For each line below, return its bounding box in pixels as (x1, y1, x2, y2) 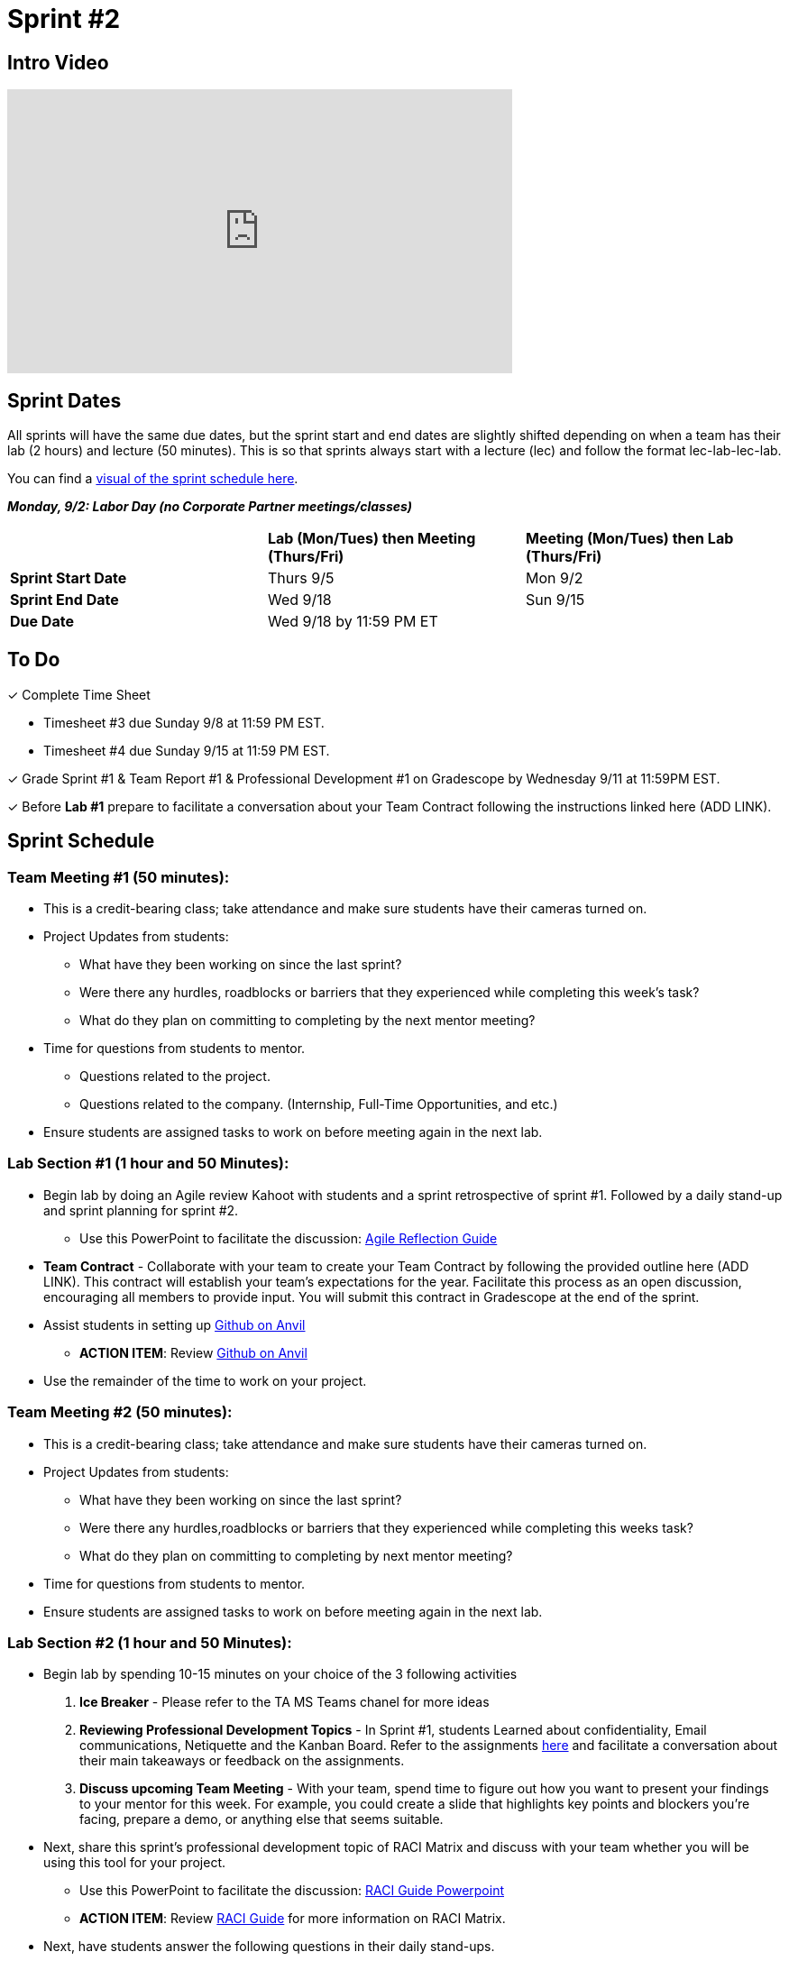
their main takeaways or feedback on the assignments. (79, 1753, 405, 1769)
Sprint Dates (7, 389, 122, 412)
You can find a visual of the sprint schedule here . (7, 471, 298, 487)
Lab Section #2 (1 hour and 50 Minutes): (7, 1633, 292, 1652)
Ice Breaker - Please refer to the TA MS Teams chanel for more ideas (79, 1694, 490, 1710)
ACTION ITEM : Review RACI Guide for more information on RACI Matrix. (79, 1911, 506, 1927)
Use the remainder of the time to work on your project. (43, 1372, 367, 1388)
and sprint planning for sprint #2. (43, 1202, 239, 1218)
